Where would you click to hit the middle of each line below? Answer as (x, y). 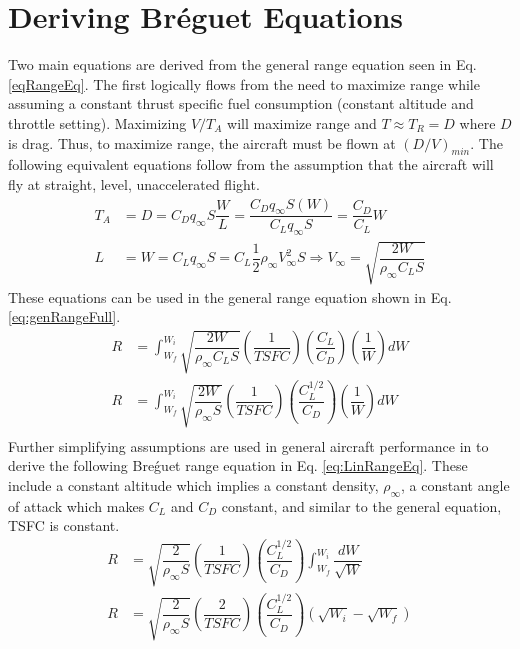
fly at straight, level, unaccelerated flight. (134, 183)
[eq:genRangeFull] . (64, 316)
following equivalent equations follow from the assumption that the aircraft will (251, 164)
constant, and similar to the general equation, (361, 505)
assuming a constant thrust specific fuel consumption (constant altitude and (241, 103)
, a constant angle (455, 484)
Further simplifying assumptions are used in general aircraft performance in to (248, 445)
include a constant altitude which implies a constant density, (193, 484)
